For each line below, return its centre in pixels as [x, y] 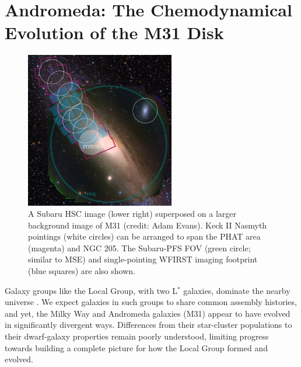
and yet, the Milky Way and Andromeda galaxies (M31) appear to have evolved [148, 313]
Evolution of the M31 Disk [114, 32]
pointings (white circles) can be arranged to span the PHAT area [144, 236]
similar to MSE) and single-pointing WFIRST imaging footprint [143, 259]
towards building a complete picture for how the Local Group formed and [136, 347]
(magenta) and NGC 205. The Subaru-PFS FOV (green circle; [139, 247]
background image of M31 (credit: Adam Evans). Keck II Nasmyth [148, 225]
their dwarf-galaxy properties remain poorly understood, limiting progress [137, 336]
